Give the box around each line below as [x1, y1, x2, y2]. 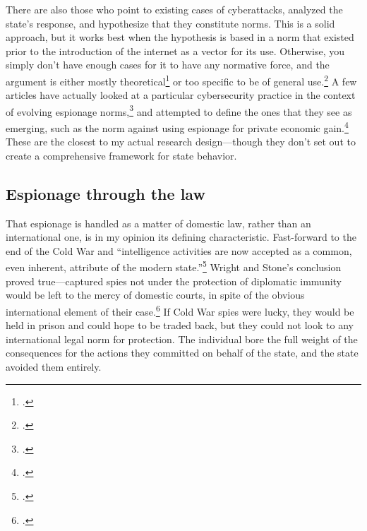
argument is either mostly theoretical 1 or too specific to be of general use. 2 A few [6, 71, 357, 88]
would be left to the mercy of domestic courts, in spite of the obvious [6, 287, 305, 302]
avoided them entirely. [6, 359, 102, 374]
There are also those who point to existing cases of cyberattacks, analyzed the [6, 2, 343, 16]
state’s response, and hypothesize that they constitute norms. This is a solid [6, 16, 335, 30]
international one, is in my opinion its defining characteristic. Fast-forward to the [6, 229, 356, 244]
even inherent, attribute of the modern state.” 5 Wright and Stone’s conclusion [6, 258, 342, 275]
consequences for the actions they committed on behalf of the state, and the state [6, 345, 359, 360]
